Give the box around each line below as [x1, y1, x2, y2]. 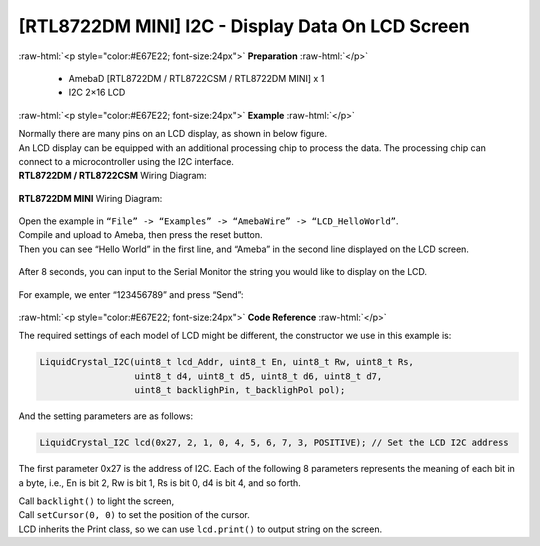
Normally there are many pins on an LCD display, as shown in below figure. [18, 128, 328, 140]
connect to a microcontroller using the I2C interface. [18, 155, 235, 167]
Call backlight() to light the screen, [18, 495, 175, 507]
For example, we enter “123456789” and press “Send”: [18, 288, 244, 300]
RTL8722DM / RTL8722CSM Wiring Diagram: [18, 170, 207, 182]
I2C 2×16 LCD [68, 86, 126, 99]
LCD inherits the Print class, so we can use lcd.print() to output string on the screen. [18, 523, 383, 535]
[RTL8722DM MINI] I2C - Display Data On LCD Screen [18, 15, 470, 37]
